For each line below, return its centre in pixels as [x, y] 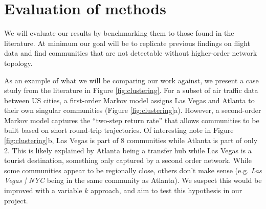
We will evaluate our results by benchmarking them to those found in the [119, 33]
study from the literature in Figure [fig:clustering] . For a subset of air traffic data [131, 90]
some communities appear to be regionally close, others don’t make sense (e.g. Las [133, 170]
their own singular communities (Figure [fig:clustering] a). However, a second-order [133, 110]
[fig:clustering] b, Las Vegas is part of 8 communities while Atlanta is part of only [131, 140]
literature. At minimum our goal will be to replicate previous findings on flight [127, 43]
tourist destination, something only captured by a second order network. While [128, 160]
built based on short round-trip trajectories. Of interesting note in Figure [119, 130]
